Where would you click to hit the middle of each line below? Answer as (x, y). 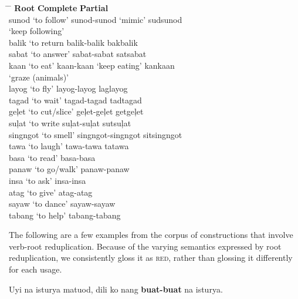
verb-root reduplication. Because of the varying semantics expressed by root (145, 246)
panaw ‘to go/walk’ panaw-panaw (69, 169)
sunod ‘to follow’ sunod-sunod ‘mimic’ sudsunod (96, 19)
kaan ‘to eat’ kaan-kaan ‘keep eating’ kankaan (92, 65)
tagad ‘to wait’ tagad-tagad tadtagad (75, 100)
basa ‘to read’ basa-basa (52, 157)
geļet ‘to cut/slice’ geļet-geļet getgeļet (76, 111)
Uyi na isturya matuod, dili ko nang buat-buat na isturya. (116, 289)
